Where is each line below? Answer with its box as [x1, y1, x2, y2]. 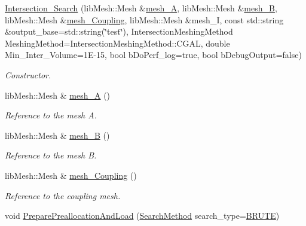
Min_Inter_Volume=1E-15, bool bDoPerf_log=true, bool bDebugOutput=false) [5, 48, 302, 61]
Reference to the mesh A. [5, 109, 97, 121]
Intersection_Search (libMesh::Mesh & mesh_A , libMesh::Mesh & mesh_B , [5, 2, 277, 14]
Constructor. [5, 68, 51, 81]
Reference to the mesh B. [5, 149, 97, 161]
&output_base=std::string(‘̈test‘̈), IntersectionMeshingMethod [5, 25, 233, 38]
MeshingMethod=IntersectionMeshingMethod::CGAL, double [5, 36, 230, 49]
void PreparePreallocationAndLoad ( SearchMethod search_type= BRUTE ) [5, 209, 280, 222]
